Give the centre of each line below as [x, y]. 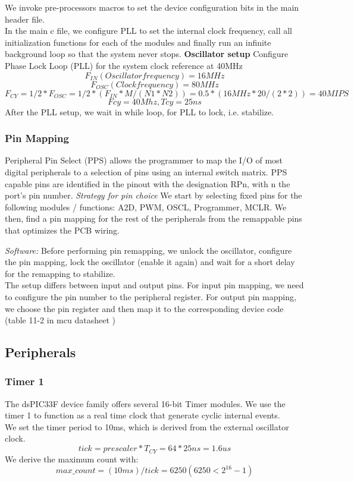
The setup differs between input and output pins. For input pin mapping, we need [154, 285]
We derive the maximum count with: [72, 459]
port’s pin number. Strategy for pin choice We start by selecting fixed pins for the [153, 195]
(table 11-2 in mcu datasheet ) [60, 320]
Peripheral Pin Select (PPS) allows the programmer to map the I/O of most [144, 160]
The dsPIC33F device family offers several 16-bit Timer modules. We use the [145, 403]
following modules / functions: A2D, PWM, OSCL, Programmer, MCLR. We [146, 207]
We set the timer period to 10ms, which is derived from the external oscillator [147, 426]
